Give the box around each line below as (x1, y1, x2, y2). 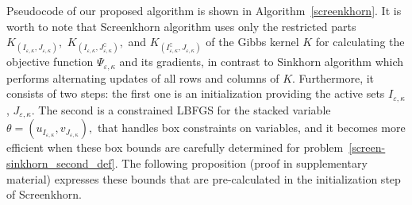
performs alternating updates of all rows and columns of (6, 69, 279, 86)
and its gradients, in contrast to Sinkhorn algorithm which (119, 53, 404, 70)
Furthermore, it (298, 69, 375, 86)
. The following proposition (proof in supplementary (114, 154, 368, 171)
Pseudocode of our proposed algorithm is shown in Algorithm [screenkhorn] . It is (6, 2, 402, 18)
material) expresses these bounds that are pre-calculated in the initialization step (6, 170, 401, 187)
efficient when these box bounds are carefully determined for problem (6, 139, 344, 156)
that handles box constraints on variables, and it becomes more (97, 119, 406, 136)
